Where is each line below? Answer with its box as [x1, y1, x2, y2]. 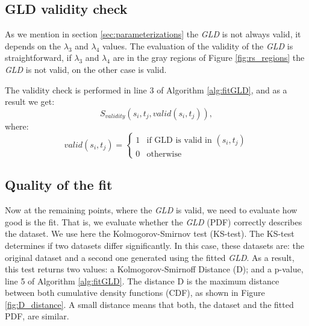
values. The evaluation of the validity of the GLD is [102, 39, 293, 52]
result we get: [5, 95, 55, 108]
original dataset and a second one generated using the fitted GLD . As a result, [5, 251, 295, 263]
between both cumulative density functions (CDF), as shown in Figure [5, 286, 265, 299]
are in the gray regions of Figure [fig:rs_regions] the [113, 51, 305, 64]
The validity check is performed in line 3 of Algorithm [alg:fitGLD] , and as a [5, 83, 287, 96]
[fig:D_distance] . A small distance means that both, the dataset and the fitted [5, 298, 294, 310]
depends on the [5, 39, 61, 52]
